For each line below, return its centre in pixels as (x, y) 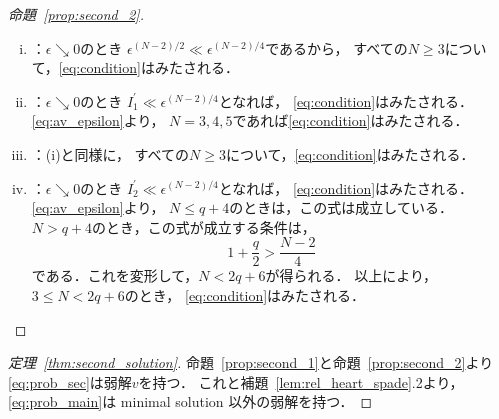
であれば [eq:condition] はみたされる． (350, 120)
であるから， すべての (336, 47)
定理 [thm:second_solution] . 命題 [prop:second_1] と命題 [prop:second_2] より (251, 362)
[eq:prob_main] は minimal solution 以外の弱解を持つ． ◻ (190, 401)
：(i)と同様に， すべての (110, 153)
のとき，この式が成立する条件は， (204, 226)
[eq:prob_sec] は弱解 (70, 381)
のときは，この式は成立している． (341, 207)
